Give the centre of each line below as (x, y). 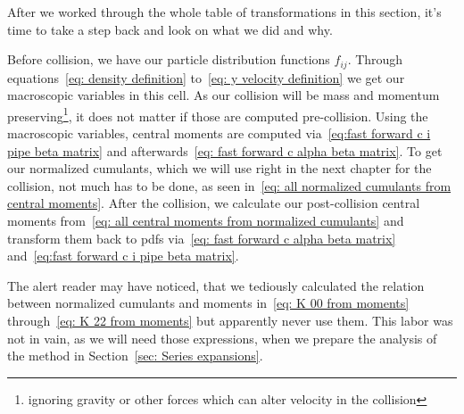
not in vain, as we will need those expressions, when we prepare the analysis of (222, 338)
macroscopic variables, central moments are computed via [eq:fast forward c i (219, 133)
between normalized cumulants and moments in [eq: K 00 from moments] (208, 303)
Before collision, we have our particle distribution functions (169, 59)
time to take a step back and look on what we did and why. (170, 29)
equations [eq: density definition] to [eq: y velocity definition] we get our (206, 77)
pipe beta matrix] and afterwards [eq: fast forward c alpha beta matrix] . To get (225, 150)
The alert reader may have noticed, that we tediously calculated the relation (216, 285)
